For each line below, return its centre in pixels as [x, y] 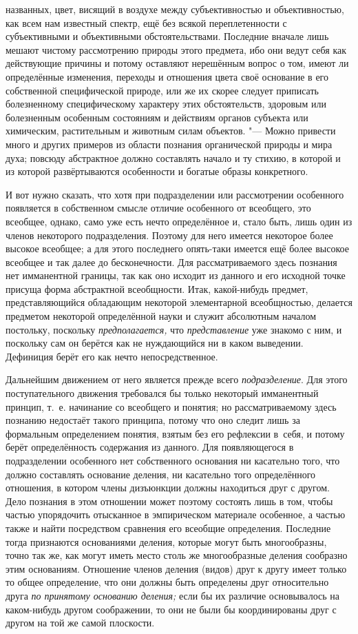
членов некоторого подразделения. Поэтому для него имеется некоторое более [169, 235]
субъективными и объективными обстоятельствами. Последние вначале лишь [167, 36]
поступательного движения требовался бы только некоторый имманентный [162, 393]
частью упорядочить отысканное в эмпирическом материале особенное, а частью [176, 514]
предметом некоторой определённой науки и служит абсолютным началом [161, 316]
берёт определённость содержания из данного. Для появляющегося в [150, 447]
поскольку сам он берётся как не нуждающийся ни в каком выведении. [155, 343]
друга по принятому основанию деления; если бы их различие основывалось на [172, 595]
